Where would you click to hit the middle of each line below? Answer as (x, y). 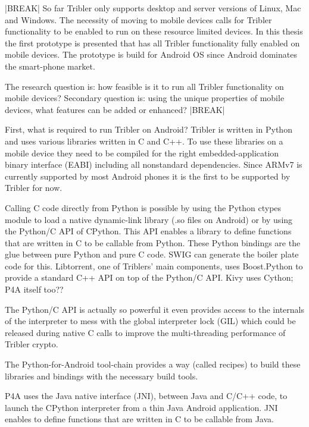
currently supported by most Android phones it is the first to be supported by (148, 176)
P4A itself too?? (34, 289)
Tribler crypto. (32, 344)
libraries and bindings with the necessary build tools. (102, 376)
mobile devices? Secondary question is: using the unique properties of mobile (145, 98)
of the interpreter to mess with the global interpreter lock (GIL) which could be (150, 321)
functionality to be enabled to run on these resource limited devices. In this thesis (154, 31)
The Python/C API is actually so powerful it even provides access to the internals (154, 309)
